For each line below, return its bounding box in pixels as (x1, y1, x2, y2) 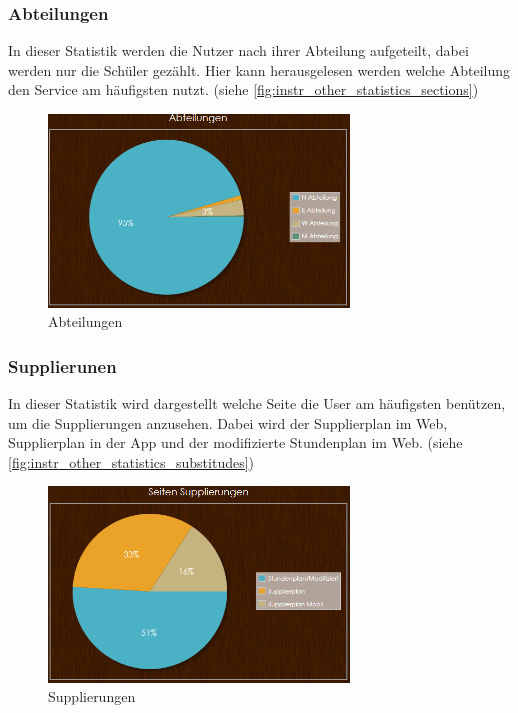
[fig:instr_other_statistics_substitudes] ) (8, 451, 255, 472)
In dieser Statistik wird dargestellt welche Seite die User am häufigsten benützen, (8, 393, 506, 414)
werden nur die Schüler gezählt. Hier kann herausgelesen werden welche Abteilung (8, 59, 511, 80)
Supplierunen (8, 353, 117, 378)
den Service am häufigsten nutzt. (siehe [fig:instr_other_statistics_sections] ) (8, 79, 479, 100)
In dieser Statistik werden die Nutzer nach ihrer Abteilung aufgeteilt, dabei (8, 40, 469, 61)
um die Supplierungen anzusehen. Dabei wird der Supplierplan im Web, (8, 412, 448, 433)
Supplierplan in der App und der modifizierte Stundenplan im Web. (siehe (8, 432, 463, 453)
